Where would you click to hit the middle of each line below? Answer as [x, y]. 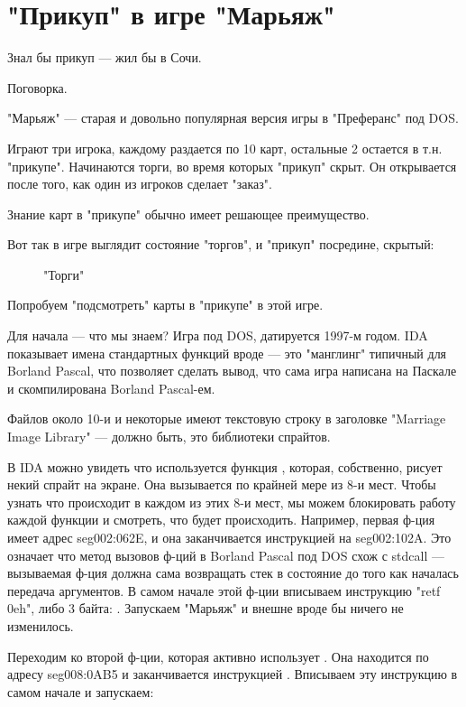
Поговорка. [37, 87]
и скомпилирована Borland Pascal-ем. [111, 388]
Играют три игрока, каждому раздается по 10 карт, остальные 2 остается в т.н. [225, 148]
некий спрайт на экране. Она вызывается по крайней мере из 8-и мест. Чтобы [222, 484]
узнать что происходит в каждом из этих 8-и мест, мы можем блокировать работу [232, 502]
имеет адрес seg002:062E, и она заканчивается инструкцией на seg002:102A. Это [229, 537]
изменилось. [41, 625]
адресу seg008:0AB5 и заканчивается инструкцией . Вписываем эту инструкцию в [233, 674]
